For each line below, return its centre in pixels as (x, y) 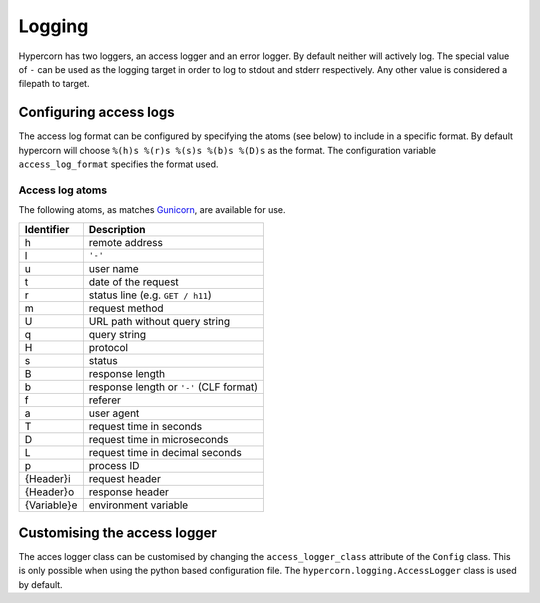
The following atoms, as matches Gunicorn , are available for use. (152, 210)
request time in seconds (145, 426)
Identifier (47, 229)
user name (113, 268)
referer (105, 400)
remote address (126, 242)
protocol (108, 347)
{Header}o (49, 492)
